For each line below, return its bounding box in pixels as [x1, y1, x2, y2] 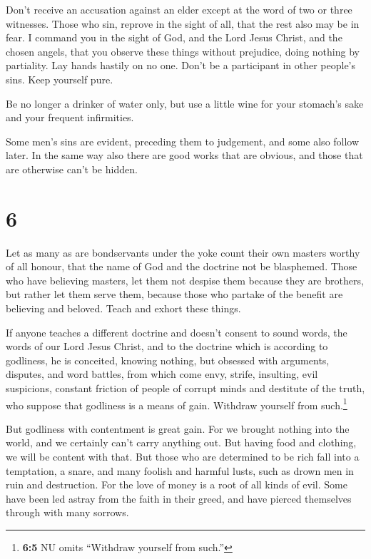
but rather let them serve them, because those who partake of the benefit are [6, 287, 343, 302]
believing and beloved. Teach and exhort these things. [6, 301, 241, 316]
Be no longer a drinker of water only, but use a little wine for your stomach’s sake [6, 96, 364, 111]
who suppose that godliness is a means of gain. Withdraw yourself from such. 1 [6, 395, 347, 412]
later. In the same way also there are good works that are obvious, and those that [6, 148, 363, 163]
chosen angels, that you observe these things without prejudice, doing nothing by [6, 43, 360, 58]
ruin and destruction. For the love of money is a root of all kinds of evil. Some [6, 477, 347, 492]
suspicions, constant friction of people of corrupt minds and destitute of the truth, [6, 381, 365, 395]
